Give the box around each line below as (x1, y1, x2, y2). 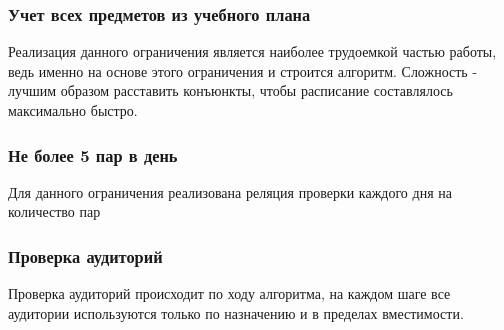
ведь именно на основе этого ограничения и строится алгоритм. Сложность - (8, 60, 478, 81)
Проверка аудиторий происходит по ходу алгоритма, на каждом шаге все (8, 283, 451, 304)
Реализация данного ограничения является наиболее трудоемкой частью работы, (8, 41, 497, 62)
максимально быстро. (8, 100, 138, 120)
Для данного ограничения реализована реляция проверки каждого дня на (8, 181, 452, 202)
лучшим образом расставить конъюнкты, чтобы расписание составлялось (8, 80, 453, 101)
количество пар (8, 201, 101, 222)
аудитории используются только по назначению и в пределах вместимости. (8, 302, 464, 323)
